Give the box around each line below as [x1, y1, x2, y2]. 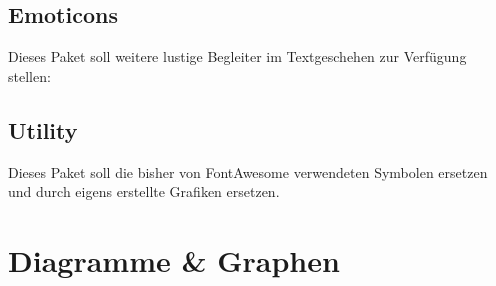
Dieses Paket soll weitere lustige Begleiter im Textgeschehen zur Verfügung [8, 46, 467, 67]
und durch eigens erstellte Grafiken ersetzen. [8, 181, 280, 202]
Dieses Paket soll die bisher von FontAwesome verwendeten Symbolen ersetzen [8, 161, 488, 182]
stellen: [8, 65, 51, 86]
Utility [8, 114, 78, 145]
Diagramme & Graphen [8, 239, 340, 280]
